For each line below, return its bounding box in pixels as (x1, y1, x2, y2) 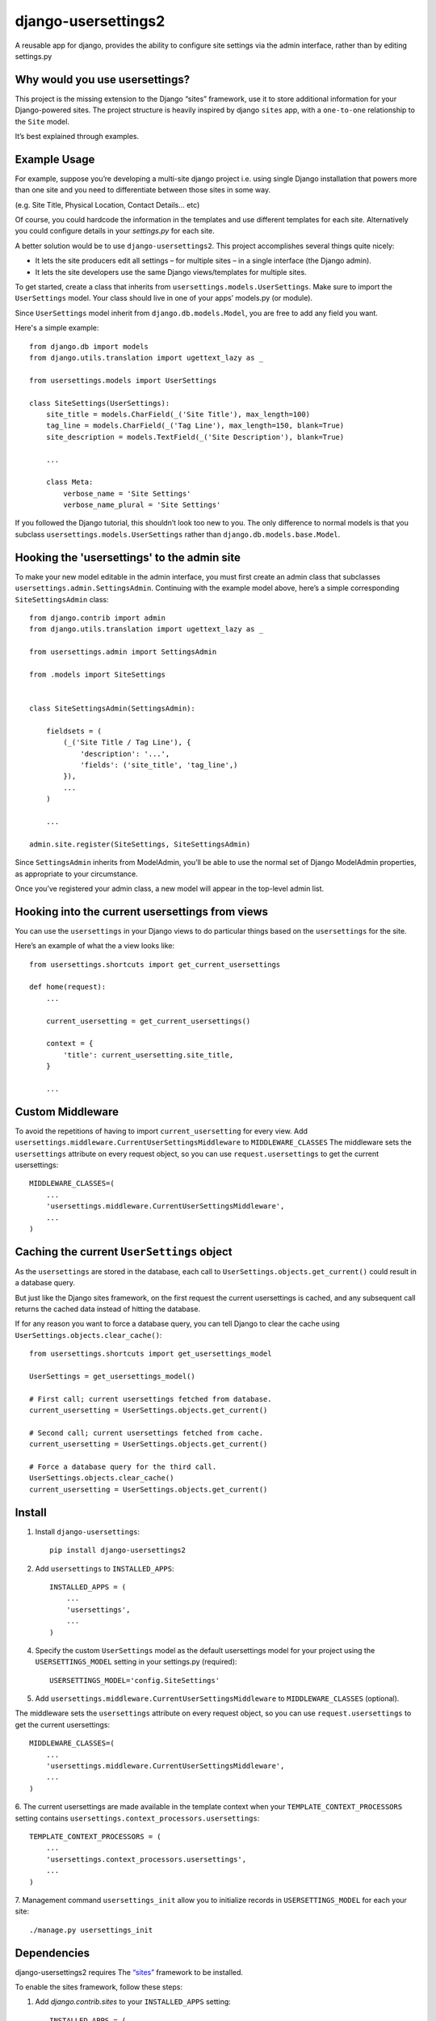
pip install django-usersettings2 (49, 1546, 186, 1555)
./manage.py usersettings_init (29, 1925, 153, 1935)
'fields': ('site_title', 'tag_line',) (80, 761, 238, 770)
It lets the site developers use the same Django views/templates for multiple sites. (35, 267, 307, 276)
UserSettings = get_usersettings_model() (29, 1371, 195, 1381)
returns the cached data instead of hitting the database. (15, 1304, 201, 1314)
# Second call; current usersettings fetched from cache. (29, 1428, 264, 1437)
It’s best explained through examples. (15, 132, 140, 141)
